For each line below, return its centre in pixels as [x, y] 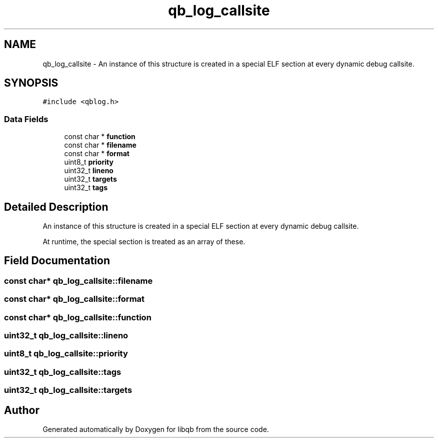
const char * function [100, 137]
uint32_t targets [90, 179]
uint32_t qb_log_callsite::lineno [66, 335]
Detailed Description [56, 207]
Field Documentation [57, 261]
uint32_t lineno [89, 171]
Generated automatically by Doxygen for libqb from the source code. [156, 429]
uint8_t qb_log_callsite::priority [66, 354]
